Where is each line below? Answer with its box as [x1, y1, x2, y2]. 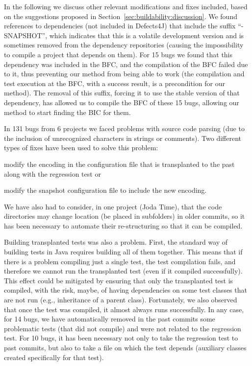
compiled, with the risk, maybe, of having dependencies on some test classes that [4, 285, 247, 295]
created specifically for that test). [4, 352, 104, 362]
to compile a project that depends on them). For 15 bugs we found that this [4, 49, 233, 59]
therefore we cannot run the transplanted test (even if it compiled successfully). [4, 266, 243, 276]
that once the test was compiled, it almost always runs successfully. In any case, [4, 304, 244, 314]
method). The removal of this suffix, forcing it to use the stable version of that [4, 88, 240, 98]
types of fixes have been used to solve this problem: [4, 142, 158, 153]
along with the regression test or [4, 168, 101, 179]
